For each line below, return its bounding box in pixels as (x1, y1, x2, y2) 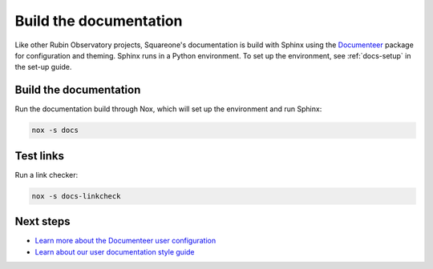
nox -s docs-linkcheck (31, 191, 121, 200)
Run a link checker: (14, 170, 79, 179)
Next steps (14, 215, 71, 228)
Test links (14, 149, 64, 163)
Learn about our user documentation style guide (34, 247, 196, 256)
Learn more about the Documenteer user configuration (34, 236, 216, 246)
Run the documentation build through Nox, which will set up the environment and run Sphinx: (14, 104, 322, 114)
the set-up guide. (14, 62, 72, 72)
